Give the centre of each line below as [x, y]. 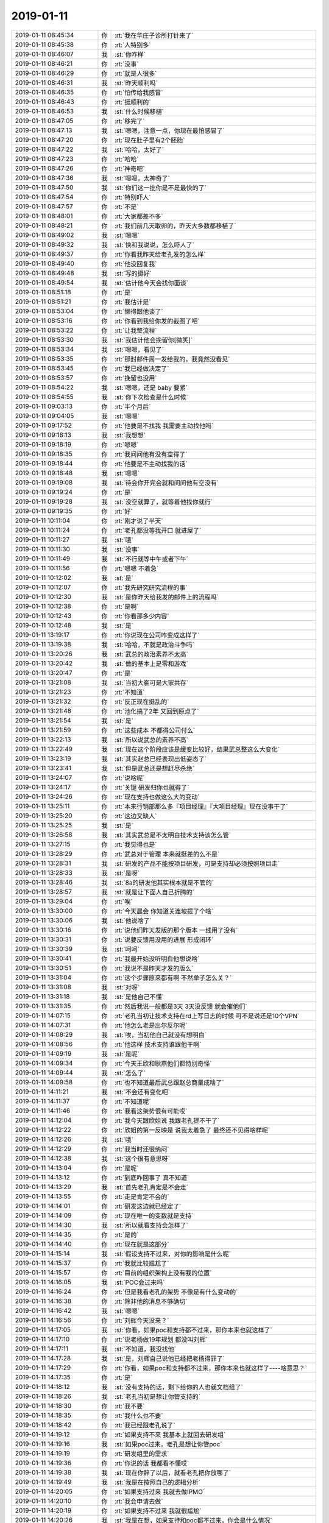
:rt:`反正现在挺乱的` [142, 702]
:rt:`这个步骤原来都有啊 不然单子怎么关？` [173, 978]
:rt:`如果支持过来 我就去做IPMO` [160, 1491]
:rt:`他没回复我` [136, 264]
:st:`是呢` [127, 1054]
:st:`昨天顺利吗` [136, 83]
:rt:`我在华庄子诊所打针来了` [154, 35]
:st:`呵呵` [127, 949]
